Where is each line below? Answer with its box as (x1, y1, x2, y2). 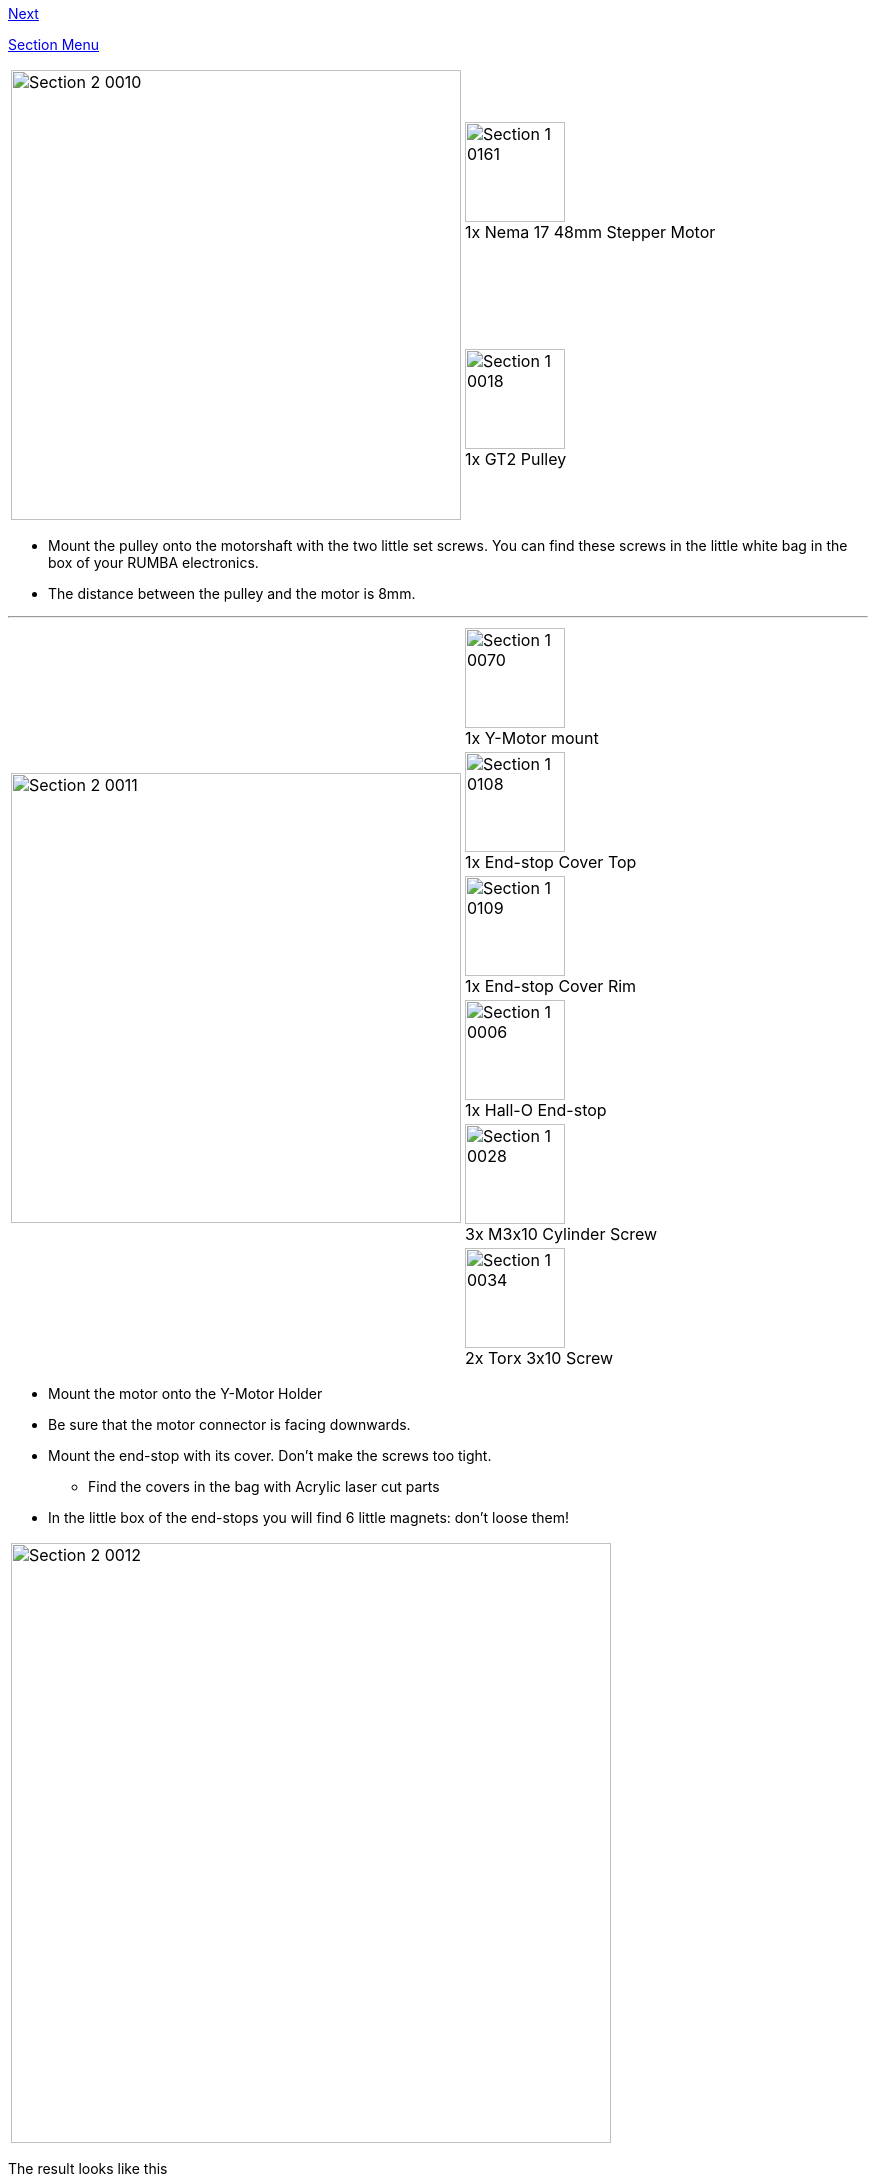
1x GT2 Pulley (465, 448, 567, 469)
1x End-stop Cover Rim (465, 976, 637, 996)
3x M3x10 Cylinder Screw (465, 1224, 658, 1244)
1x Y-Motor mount (465, 728, 599, 748)
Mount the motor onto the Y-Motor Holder (48, 1385, 323, 1402)
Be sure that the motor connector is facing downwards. (48, 1416, 411, 1433)
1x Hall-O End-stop (465, 1100, 607, 1120)
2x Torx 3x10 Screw (465, 1348, 614, 1368)
